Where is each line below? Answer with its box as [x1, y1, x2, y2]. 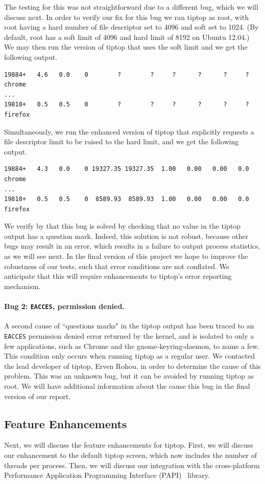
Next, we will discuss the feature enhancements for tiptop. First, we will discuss [4, 439, 253, 450]
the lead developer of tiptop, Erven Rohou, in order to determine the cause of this [4, 360, 261, 371]
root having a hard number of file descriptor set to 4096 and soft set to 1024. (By [4, 21, 259, 32]
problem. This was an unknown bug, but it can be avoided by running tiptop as [4, 370, 254, 381]
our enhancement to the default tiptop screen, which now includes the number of [4, 449, 257, 460]
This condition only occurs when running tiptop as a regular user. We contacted [4, 350, 255, 361]
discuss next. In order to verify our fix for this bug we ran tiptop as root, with [4, 11, 249, 22]
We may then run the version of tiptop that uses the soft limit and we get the [4, 41, 248, 52]
